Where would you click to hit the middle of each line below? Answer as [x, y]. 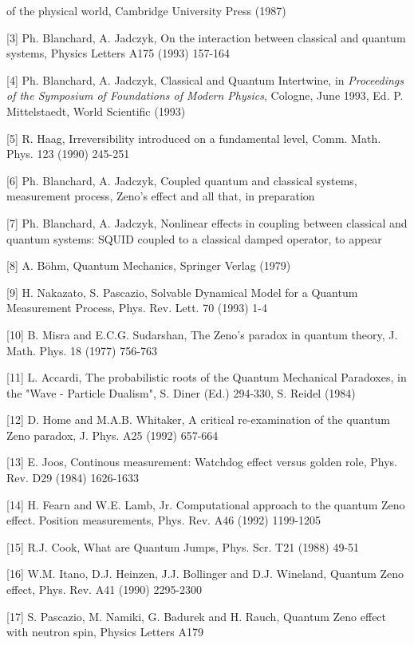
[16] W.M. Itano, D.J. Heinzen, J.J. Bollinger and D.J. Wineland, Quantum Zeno [205, 574]
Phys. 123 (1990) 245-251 [68, 154]
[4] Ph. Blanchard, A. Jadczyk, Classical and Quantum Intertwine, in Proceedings [205, 79]
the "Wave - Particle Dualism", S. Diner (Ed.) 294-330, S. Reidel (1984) [181, 392]
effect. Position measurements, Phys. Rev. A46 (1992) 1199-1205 [164, 520]
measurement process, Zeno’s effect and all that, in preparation [161, 196]
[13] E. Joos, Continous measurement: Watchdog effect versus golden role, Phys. [202, 462]
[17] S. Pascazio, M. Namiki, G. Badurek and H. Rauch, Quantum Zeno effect [197, 616]
